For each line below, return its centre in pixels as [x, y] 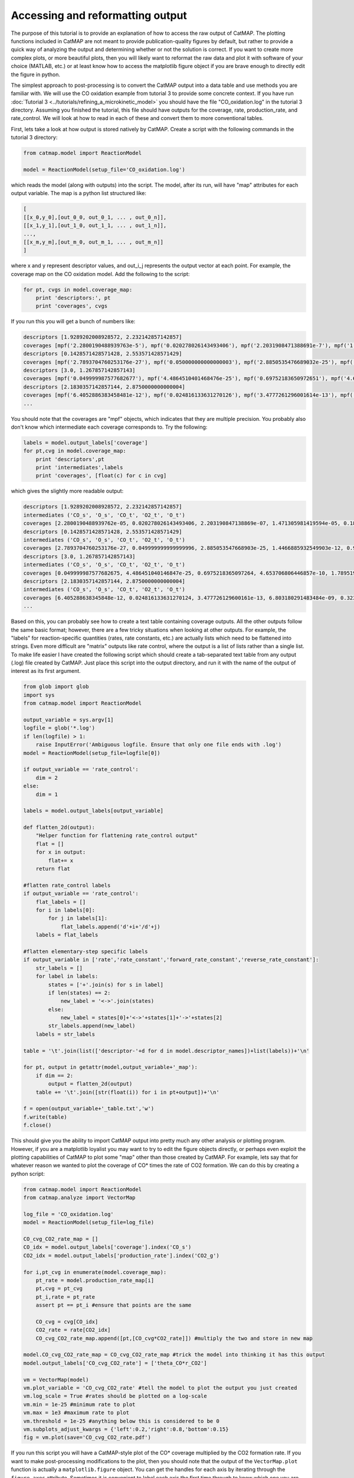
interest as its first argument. [46, 671]
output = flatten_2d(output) [90, 1084]
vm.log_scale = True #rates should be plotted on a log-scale [115, 1396]
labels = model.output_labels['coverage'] [86, 443]
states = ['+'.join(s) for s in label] [106, 985]
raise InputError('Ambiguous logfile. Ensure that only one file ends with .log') [159, 745]
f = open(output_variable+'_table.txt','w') [89, 1109]
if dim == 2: [55, 1075]
